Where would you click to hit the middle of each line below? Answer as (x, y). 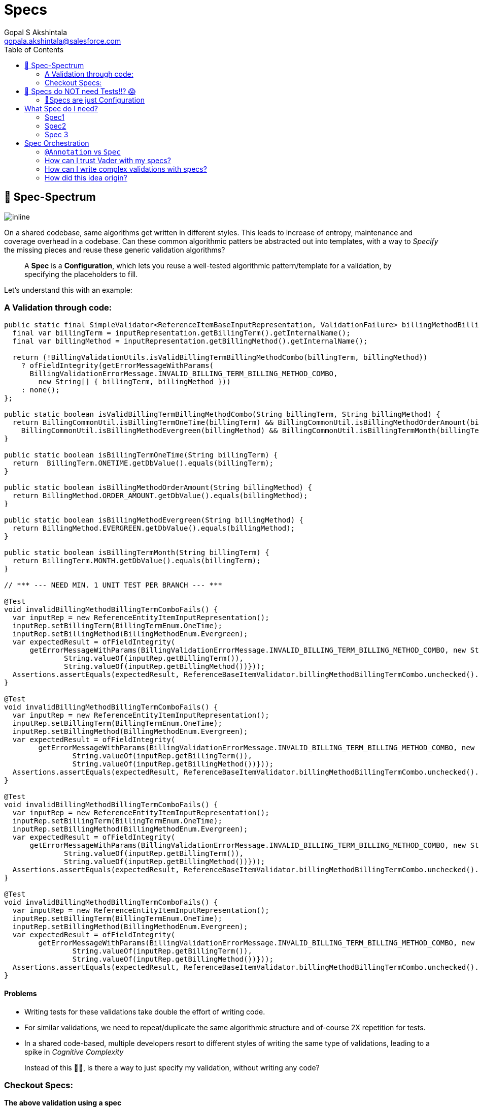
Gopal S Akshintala (36, 32)
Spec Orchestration (57, 143)
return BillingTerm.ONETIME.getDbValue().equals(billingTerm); (143, 463)
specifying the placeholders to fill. (81, 274)
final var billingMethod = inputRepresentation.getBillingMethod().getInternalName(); (190, 341)
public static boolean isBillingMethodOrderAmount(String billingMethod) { (158, 488)
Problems (21, 993)
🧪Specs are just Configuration (95, 100)
